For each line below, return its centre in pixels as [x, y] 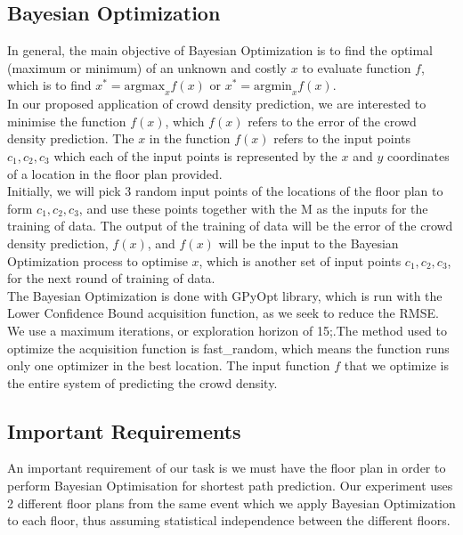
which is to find [49, 85]
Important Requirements [124, 430]
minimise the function [67, 121]
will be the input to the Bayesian [309, 243]
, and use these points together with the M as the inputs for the [253, 208]
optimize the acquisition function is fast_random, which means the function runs [228, 348]
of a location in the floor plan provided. [115, 173]
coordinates [418, 155]
